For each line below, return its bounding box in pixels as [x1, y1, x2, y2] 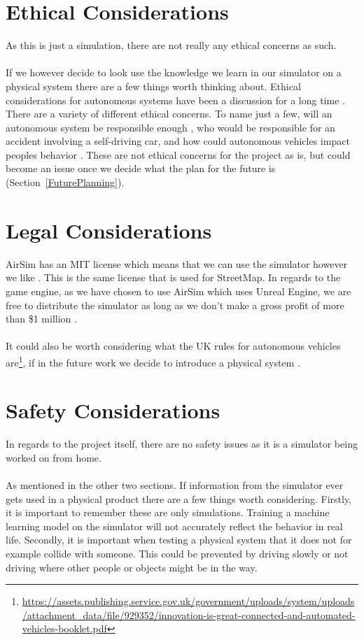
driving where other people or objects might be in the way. [6, 560, 258, 574]
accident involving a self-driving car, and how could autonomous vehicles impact [6, 134, 350, 148]
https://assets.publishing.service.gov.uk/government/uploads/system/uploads [22, 594, 355, 609]
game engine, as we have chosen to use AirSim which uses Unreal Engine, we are [6, 283, 351, 298]
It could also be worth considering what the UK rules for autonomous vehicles [6, 339, 341, 353]
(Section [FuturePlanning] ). [6, 175, 125, 190]
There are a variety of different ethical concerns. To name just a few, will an [6, 106, 332, 121]
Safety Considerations [6, 396, 220, 425]
